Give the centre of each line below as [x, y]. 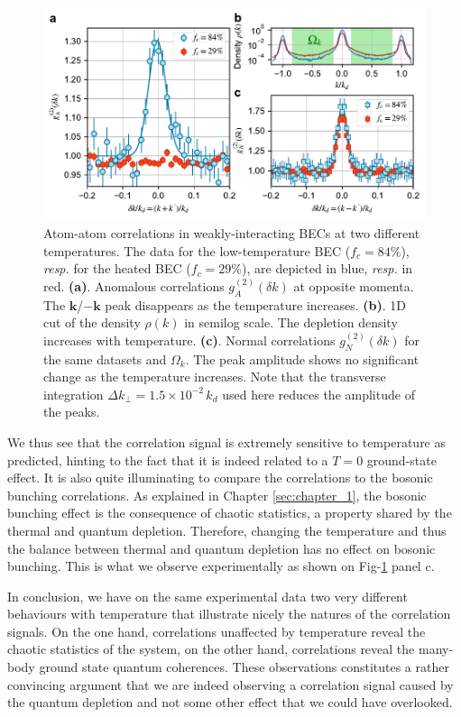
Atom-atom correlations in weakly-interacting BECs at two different [232, 233]
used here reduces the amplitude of [318, 394]
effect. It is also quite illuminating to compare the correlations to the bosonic [220, 478]
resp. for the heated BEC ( [117, 268]
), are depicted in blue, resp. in [327, 268]
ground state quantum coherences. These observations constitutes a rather [244, 667]
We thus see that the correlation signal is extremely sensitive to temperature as [227, 441]
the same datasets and [105, 358]
